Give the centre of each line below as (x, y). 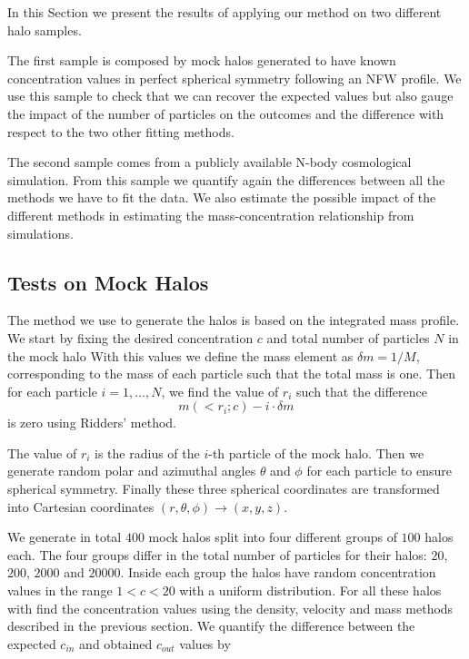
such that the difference (362, 391)
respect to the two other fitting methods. (121, 131)
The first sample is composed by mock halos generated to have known (202, 60)
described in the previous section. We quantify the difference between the (211, 626)
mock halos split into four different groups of (273, 537)
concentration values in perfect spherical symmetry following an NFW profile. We (234, 78)
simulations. (40, 233)
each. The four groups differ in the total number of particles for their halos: (217, 554)
